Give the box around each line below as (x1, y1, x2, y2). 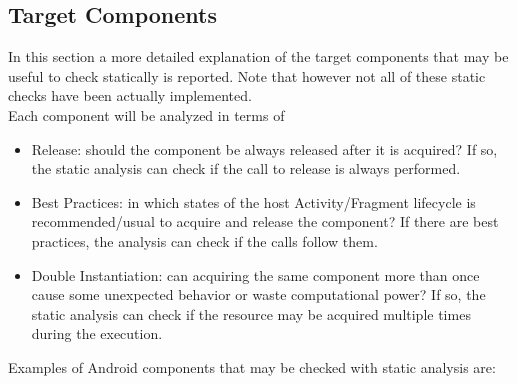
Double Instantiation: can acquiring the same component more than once (31, 264, 480, 285)
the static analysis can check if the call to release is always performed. (31, 158, 461, 179)
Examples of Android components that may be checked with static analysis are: (8, 356, 496, 377)
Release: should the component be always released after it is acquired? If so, (31, 138, 498, 159)
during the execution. (31, 323, 163, 344)
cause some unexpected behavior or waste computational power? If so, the (31, 284, 486, 305)
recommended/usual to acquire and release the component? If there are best (31, 211, 499, 232)
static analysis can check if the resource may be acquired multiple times (31, 303, 471, 324)
